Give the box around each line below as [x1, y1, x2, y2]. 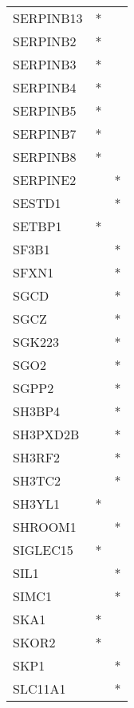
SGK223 [13, 332, 59, 351]
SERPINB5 [13, 101, 77, 120]
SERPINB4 [13, 78, 77, 96]
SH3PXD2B [13, 425, 80, 443]
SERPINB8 [13, 147, 77, 166]
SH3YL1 [13, 494, 60, 513]
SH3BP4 [13, 402, 61, 420]
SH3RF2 [13, 448, 61, 466]
